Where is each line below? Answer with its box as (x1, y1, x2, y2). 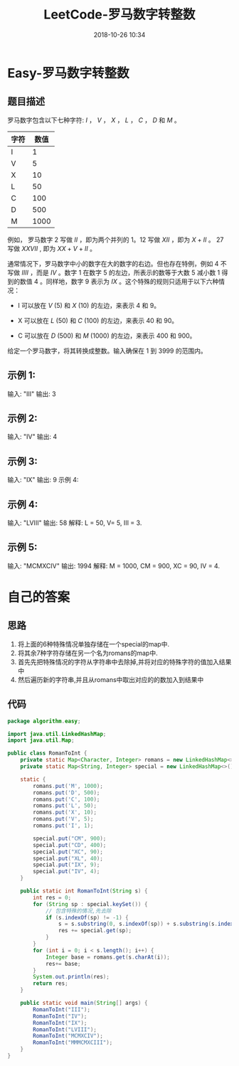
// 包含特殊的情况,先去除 (45, 907, 112, 915)
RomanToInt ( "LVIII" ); (33, 1025, 97, 1033)
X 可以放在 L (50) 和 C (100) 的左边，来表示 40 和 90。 (17, 316, 179, 324)
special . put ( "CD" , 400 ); (33, 841, 107, 848)
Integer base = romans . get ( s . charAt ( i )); (45, 954, 171, 961)
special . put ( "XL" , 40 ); (33, 855, 103, 862)
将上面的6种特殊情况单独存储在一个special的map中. (17, 639, 169, 648)
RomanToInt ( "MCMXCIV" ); (33, 1033, 103, 1040)
